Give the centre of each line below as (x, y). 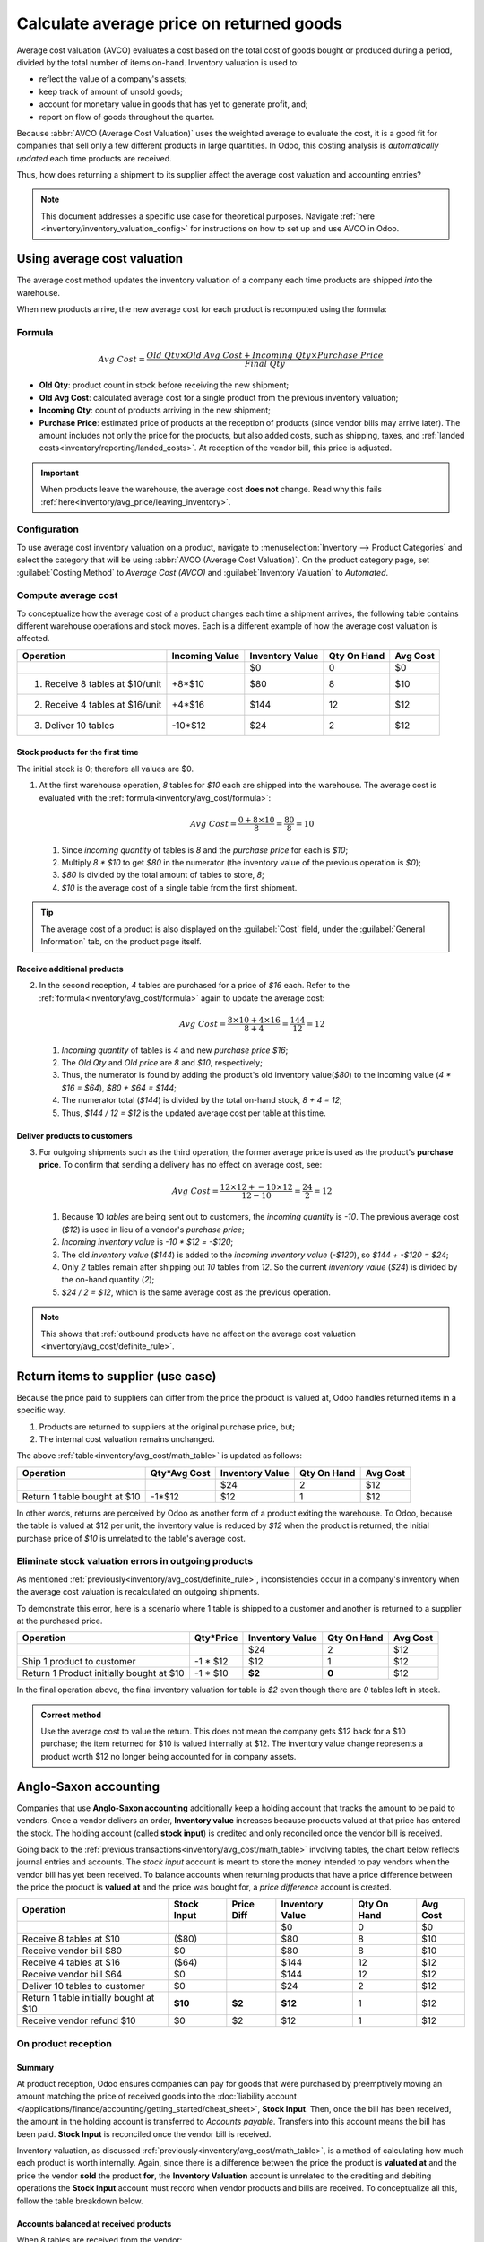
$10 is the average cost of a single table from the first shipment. (179, 887)
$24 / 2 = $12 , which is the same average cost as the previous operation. (196, 1292)
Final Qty (265, 364)
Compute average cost (67, 595)
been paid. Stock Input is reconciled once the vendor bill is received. (144, 2133)
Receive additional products (70, 969)
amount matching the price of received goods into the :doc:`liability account (157, 2096)
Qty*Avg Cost (180, 1473)
